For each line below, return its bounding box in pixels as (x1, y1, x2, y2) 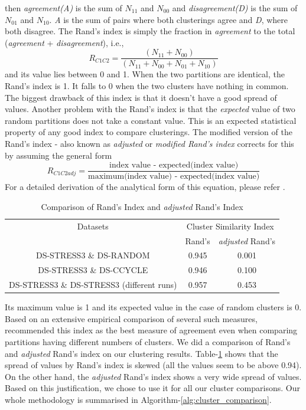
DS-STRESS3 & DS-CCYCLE (38, 264, 148, 276)
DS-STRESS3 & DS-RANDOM (35, 249, 150, 261)
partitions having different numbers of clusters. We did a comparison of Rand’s (5, 335, 291, 347)
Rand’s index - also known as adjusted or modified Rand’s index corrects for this (5, 137, 294, 149)
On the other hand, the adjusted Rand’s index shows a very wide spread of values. (5, 370, 302, 382)
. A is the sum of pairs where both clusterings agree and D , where (49, 13, 288, 25)
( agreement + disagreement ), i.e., (5, 36, 124, 48)
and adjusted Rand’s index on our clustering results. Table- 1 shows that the (5, 347, 278, 359)
